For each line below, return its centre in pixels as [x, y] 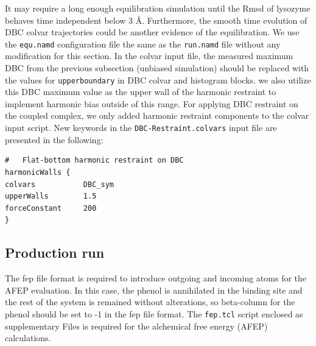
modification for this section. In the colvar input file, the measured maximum [149, 56]
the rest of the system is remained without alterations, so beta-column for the [150, 302]
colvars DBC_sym [59, 184]
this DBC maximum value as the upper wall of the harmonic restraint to [141, 92]
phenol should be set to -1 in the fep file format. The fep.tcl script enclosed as [154, 313]
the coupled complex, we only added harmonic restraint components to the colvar [157, 115]
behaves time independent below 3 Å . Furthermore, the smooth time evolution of [156, 20]
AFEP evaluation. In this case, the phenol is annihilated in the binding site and [154, 290]
